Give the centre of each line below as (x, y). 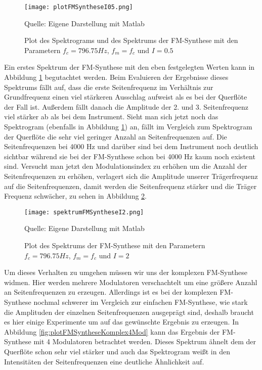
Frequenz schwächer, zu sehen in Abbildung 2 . (76, 196)
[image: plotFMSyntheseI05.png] (79, 7)
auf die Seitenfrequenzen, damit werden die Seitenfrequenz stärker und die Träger (130, 186)
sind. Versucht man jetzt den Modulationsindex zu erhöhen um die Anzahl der (126, 166)
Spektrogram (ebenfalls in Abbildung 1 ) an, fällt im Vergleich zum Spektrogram (128, 126)
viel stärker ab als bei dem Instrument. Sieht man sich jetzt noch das (111, 117)
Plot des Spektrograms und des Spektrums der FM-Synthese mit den (131, 40)
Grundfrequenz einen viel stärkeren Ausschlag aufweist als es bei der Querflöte (126, 97)
